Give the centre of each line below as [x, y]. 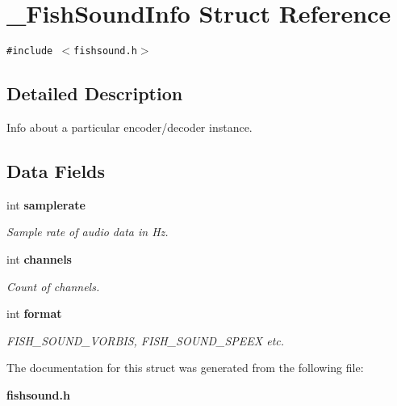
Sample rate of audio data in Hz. [88, 232]
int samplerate [46, 204]
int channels [39, 258]
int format [34, 313]
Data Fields [56, 170]
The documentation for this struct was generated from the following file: [185, 368]
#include [30, 51]
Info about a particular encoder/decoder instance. [130, 127]
